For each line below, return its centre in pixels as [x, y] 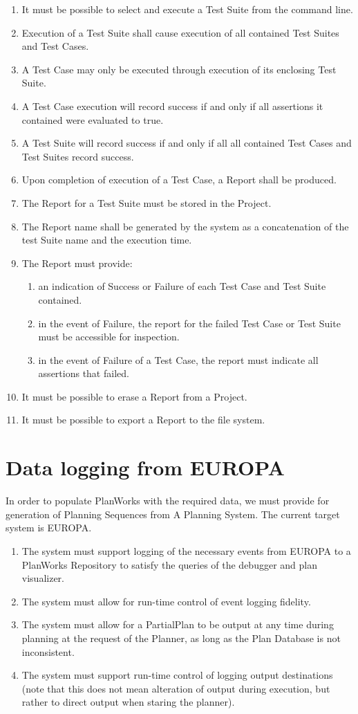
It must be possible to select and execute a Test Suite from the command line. [187, 9]
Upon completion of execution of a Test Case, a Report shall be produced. [179, 180]
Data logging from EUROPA [145, 467]
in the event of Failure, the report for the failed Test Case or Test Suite [189, 323]
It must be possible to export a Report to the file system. [143, 420]
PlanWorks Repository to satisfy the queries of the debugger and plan [169, 564]
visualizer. [43, 578]
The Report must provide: [77, 263]
